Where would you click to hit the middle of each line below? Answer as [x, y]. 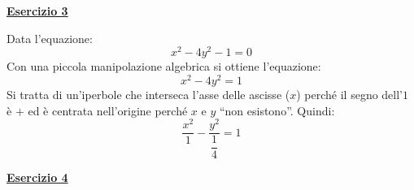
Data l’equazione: [50, 38]
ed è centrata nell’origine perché [108, 110]
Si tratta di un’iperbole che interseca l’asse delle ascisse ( [148, 94]
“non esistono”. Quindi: [277, 110]
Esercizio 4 [37, 177]
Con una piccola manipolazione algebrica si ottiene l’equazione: [164, 66]
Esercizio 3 [37, 11]
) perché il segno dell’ [350, 94]
